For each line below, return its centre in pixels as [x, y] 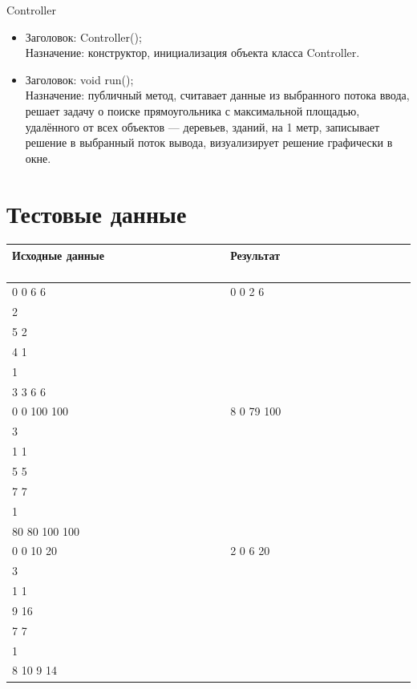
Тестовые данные [97, 213]
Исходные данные [58, 255]
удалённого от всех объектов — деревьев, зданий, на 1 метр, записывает [202, 126]
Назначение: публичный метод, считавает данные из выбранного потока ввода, [217, 95]
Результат [255, 255]
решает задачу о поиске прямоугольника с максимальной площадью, [192, 110]
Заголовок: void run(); [79, 79]
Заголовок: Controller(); [83, 36]
